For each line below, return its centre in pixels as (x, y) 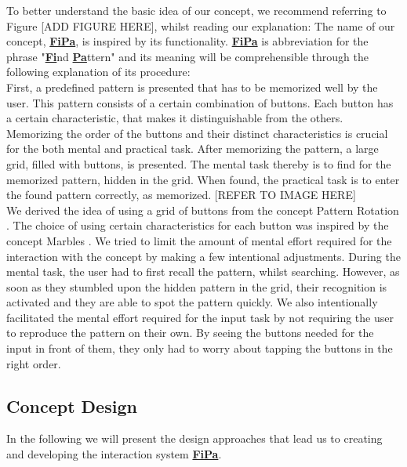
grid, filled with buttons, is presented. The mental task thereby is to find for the (199, 163)
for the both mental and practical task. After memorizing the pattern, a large (193, 148)
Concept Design (72, 405)
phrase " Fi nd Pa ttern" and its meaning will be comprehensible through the (187, 56)
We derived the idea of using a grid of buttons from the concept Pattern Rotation (203, 210)
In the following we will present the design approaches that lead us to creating (194, 438)
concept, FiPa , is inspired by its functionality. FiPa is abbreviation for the (187, 41)
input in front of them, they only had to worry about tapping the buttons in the (200, 348)
